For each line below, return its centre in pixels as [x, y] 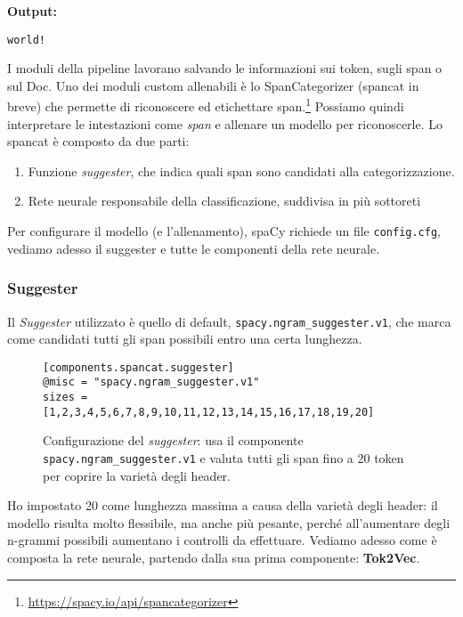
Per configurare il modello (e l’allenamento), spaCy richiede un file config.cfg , [224, 231]
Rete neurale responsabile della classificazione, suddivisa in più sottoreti [224, 201]
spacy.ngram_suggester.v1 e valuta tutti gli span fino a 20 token [223, 458]
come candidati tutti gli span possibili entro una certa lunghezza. [185, 339]
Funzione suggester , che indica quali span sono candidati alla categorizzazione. [241, 170]
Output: [32, 11]
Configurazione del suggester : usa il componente [173, 440]
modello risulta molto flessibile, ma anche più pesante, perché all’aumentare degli [229, 522]
